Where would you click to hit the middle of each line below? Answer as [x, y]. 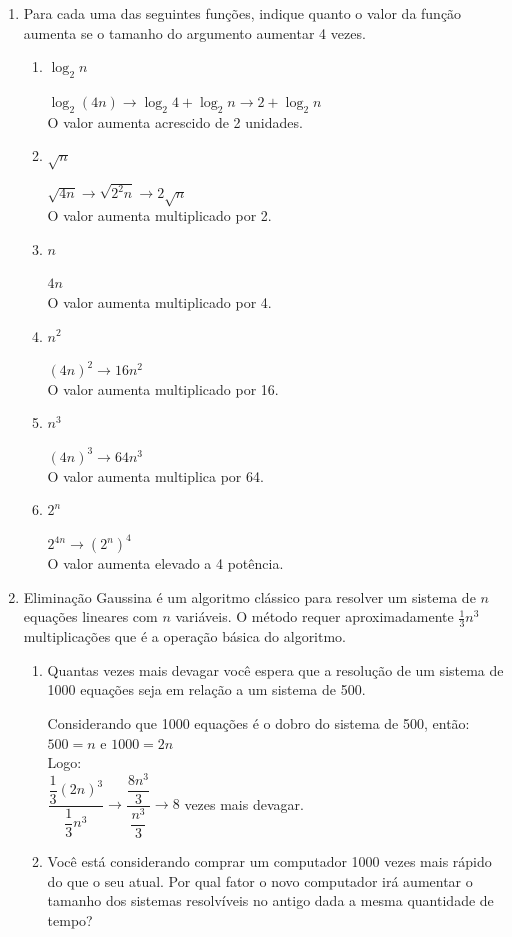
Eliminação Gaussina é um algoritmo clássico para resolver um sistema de [249, 596]
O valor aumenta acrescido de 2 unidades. [175, 121]
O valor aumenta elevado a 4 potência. [165, 563]
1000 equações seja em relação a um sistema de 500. [206, 689]
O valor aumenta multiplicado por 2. [159, 215]
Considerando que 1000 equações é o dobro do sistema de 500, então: [258, 723]
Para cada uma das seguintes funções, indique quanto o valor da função [242, 13]
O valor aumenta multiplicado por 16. [163, 388]
